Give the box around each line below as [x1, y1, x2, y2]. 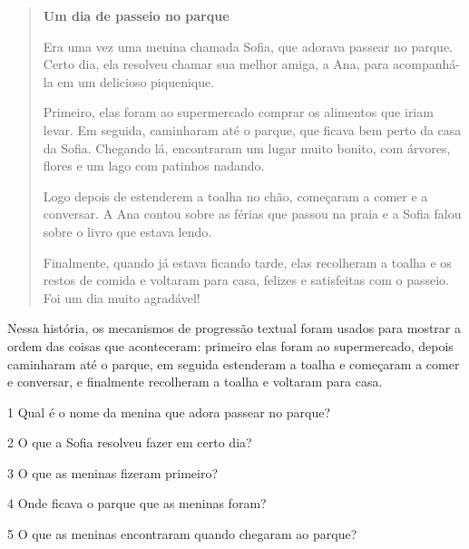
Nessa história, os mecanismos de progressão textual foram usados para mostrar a [7, 319, 462, 338]
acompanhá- [393, 54, 461, 74]
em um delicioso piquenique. [57, 72, 215, 91]
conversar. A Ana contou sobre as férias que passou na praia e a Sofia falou [43, 204, 462, 223]
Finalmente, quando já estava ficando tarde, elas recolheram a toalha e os [43, 252, 452, 271]
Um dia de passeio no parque [43, 6, 230, 25]
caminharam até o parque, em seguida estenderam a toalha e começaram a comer [7, 354, 460, 373]
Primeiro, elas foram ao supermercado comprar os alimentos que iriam [43, 103, 434, 122]
